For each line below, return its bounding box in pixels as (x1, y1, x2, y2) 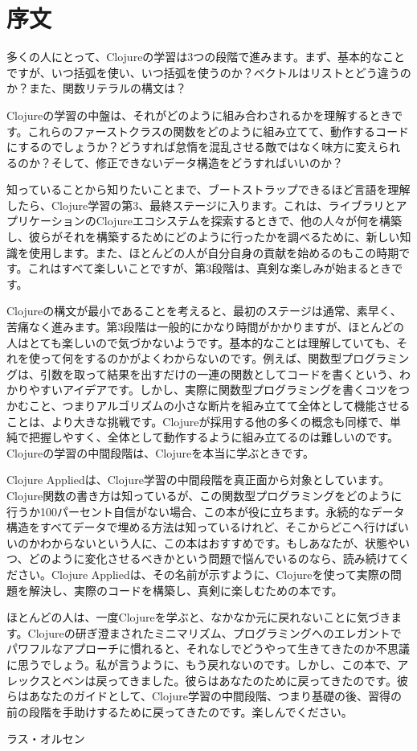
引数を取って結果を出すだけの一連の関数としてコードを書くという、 (39, 365, 399, 382)
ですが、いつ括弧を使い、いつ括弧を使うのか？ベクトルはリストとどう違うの (6, 64, 411, 80)
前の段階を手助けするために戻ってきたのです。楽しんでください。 (6, 703, 353, 720)
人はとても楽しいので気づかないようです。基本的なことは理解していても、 (6, 334, 397, 351)
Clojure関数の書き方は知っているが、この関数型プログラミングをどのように (6, 486, 403, 503)
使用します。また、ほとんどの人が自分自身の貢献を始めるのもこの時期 (28, 244, 399, 261)
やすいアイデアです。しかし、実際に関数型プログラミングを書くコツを (28, 381, 399, 398)
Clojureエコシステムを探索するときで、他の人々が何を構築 (96, 212, 402, 229)
